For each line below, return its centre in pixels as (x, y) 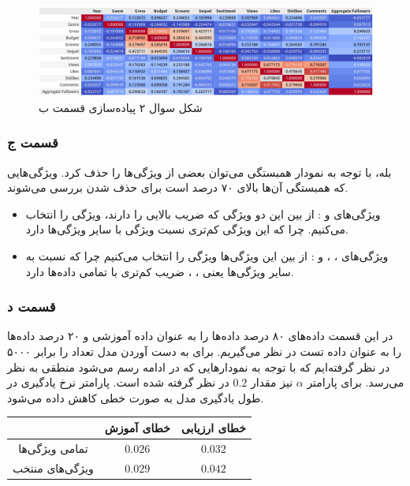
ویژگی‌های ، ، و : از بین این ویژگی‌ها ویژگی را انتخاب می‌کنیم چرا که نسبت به (207, 256)
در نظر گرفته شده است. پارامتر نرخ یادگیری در (118, 382)
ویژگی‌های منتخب (53, 467)
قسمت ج (33, 142)
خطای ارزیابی (213, 427)
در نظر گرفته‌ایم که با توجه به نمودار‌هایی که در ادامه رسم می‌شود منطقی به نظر (199, 366)
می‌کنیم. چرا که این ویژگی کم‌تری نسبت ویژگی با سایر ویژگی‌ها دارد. (187, 229)
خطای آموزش (137, 427)
